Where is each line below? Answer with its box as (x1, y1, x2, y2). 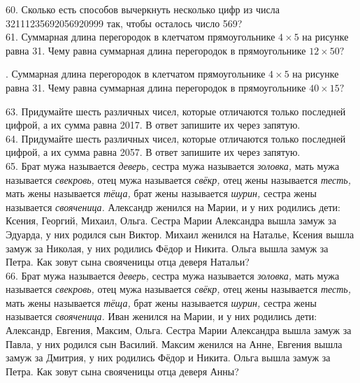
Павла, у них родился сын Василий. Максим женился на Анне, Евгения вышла (6, 336, 343, 351)
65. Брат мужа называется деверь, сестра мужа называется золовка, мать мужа (6, 158, 340, 173)
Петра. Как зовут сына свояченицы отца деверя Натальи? (6, 254, 250, 269)
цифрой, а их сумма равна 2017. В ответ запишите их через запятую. (6, 117, 301, 132)
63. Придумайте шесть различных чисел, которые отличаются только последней (6, 103, 346, 118)
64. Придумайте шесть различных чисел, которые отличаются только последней (6, 131, 346, 145)
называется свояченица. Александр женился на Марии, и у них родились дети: (6, 199, 340, 214)
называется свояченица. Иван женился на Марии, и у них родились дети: (6, 309, 317, 324)
